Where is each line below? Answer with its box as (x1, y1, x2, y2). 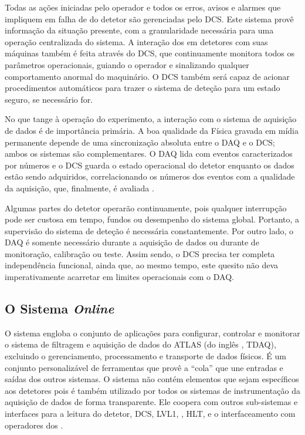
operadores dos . (5, 419, 63, 431)
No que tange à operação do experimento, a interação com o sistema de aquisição (5, 113, 297, 125)
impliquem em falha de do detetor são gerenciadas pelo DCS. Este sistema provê (5, 12, 294, 25)
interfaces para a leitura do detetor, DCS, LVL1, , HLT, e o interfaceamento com (5, 407, 296, 420)
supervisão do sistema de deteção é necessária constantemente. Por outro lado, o (5, 224, 293, 237)
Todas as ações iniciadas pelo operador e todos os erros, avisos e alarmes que (5, 1, 281, 13)
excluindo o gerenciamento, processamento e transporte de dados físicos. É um (5, 350, 286, 362)
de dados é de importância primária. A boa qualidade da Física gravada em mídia (5, 124, 299, 136)
